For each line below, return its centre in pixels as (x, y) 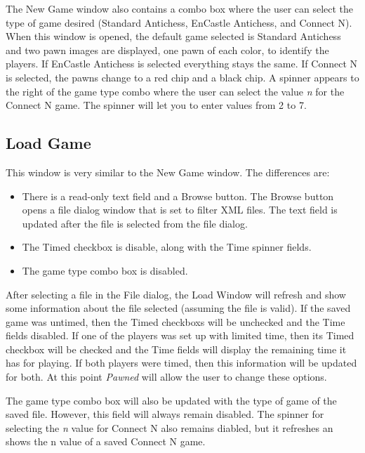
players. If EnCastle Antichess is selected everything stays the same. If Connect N (181, 64)
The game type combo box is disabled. (105, 270)
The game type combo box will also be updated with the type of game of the (171, 400)
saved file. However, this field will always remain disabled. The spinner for (165, 414)
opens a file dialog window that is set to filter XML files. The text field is (180, 210)
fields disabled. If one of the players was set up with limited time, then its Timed (180, 335)
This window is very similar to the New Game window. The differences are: (168, 172)
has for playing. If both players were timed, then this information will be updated (181, 363)
